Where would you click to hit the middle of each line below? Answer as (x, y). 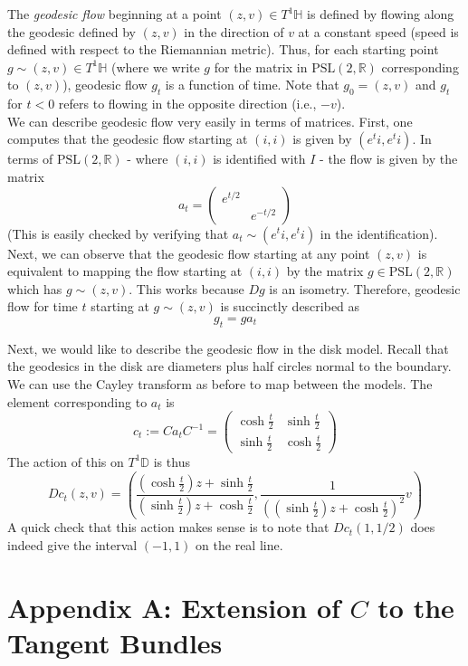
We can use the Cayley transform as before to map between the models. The (220, 383)
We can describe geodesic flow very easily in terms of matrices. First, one (210, 121)
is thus (172, 461)
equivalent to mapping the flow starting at (125, 271)
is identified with (259, 159)
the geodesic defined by (72, 31)
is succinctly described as (290, 306)
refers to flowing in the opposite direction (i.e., (187, 104)
